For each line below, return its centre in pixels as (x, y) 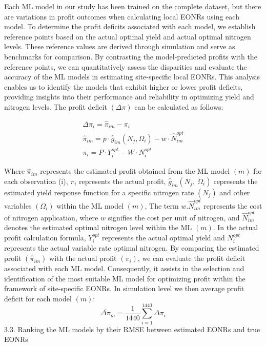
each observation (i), (36, 181)
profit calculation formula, (45, 238)
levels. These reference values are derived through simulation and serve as (120, 46)
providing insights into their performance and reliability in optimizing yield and (129, 97)
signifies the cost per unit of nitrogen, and (174, 217)
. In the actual (236, 227)
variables (18, 205)
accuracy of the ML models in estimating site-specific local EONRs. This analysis (132, 77)
